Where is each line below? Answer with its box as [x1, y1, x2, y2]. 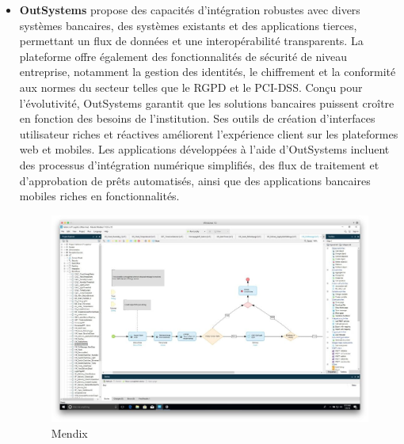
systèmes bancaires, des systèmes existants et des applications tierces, [19, 17, 357, 33]
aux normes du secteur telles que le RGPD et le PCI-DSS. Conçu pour [19, 78, 363, 95]
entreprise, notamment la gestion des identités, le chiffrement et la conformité [19, 63, 396, 80]
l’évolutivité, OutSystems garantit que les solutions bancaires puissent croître [19, 94, 394, 111]
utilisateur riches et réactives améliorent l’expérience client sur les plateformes [19, 125, 398, 142]
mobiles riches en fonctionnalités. [19, 188, 180, 204]
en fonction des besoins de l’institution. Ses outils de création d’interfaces [19, 110, 375, 127]
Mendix [51, 424, 88, 441]
